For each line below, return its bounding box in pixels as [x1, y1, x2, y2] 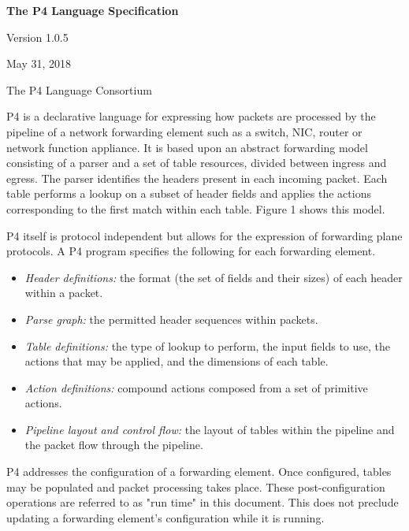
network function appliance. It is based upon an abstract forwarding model [6, 139, 368, 155]
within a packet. [24, 284, 103, 301]
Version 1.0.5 [6, 28, 69, 45]
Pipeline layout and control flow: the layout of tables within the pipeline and [24, 421, 395, 437]
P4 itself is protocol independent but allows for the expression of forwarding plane [6, 227, 403, 243]
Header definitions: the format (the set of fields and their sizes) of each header [24, 269, 403, 285]
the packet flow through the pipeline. [24, 436, 203, 453]
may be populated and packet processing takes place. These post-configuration [6, 478, 385, 495]
